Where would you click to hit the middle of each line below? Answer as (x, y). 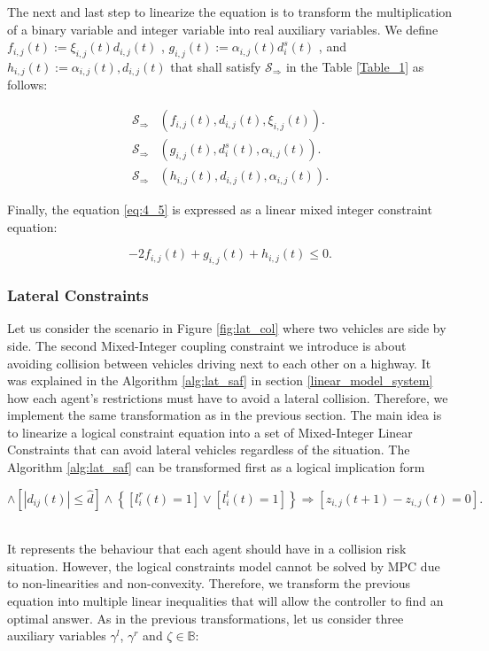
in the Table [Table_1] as (355, 66)
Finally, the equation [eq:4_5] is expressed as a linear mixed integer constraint (220, 209)
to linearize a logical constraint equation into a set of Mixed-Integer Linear (210, 432)
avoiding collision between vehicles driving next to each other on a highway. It (219, 363)
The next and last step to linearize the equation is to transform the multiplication (230, 12)
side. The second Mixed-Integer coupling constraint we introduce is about (207, 345)
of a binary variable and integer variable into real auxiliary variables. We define (223, 29)
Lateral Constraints (78, 295)
